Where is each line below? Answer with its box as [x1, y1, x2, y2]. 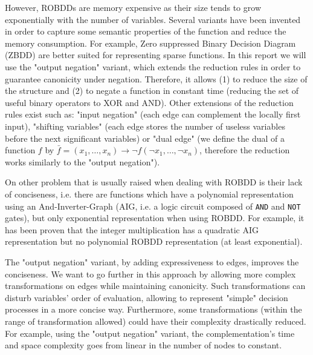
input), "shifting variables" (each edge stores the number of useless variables [5, 119, 285, 132]
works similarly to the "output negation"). [5, 155, 160, 168]
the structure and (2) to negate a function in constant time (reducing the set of [5, 84, 299, 97]
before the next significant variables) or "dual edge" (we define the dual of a [5, 131, 285, 144]
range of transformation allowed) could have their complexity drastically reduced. [5, 314, 306, 327]
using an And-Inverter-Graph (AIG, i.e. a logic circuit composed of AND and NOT [5, 199, 301, 212]
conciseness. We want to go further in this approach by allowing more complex [5, 267, 296, 280]
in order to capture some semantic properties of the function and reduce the [5, 25, 286, 38]
